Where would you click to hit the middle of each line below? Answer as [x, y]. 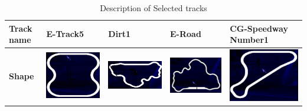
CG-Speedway [259, 28]
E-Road [186, 34]
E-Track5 [65, 34]
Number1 [249, 40]
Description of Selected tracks [153, 8]
